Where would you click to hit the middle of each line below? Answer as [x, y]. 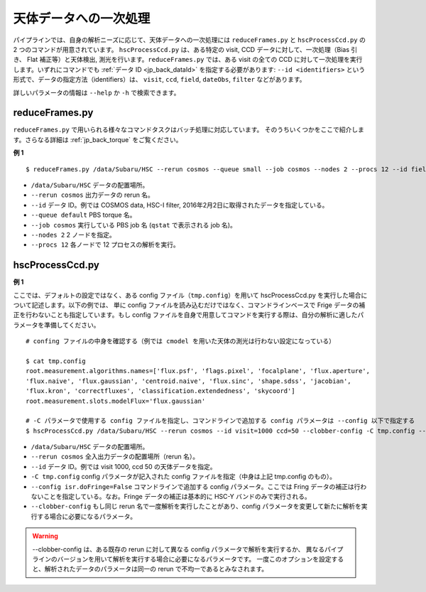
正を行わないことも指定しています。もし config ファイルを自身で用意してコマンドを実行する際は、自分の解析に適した [185, 315]
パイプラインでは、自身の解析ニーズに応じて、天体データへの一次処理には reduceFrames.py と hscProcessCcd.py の [189, 40]
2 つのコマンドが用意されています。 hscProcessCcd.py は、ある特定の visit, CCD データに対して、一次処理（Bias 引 [185, 49]
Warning [45, 536]
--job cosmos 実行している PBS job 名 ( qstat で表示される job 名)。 [134, 225]
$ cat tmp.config [56, 361]
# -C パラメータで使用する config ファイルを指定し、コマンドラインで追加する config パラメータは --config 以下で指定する [220, 421]
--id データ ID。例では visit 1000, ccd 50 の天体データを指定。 [124, 466]
